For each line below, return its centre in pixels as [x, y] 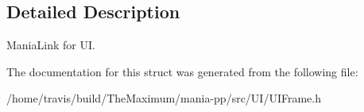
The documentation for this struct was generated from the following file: [182, 71]
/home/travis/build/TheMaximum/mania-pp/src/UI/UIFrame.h [164, 98]
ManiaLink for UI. [51, 45]
